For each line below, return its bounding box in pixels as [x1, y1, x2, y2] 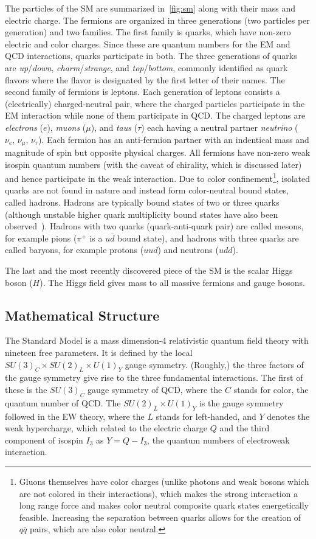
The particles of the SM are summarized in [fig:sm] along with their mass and [5, 2, 296, 14]
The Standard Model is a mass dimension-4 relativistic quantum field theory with [5, 334, 309, 347]
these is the [5, 383, 47, 395]
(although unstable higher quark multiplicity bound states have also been [5, 207, 278, 220]
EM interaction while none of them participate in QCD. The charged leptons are [5, 109, 306, 122]
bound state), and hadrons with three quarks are [117, 231, 299, 244]
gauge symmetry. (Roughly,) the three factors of [125, 358, 304, 370]
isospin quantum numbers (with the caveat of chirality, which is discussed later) [5, 158, 302, 170]
